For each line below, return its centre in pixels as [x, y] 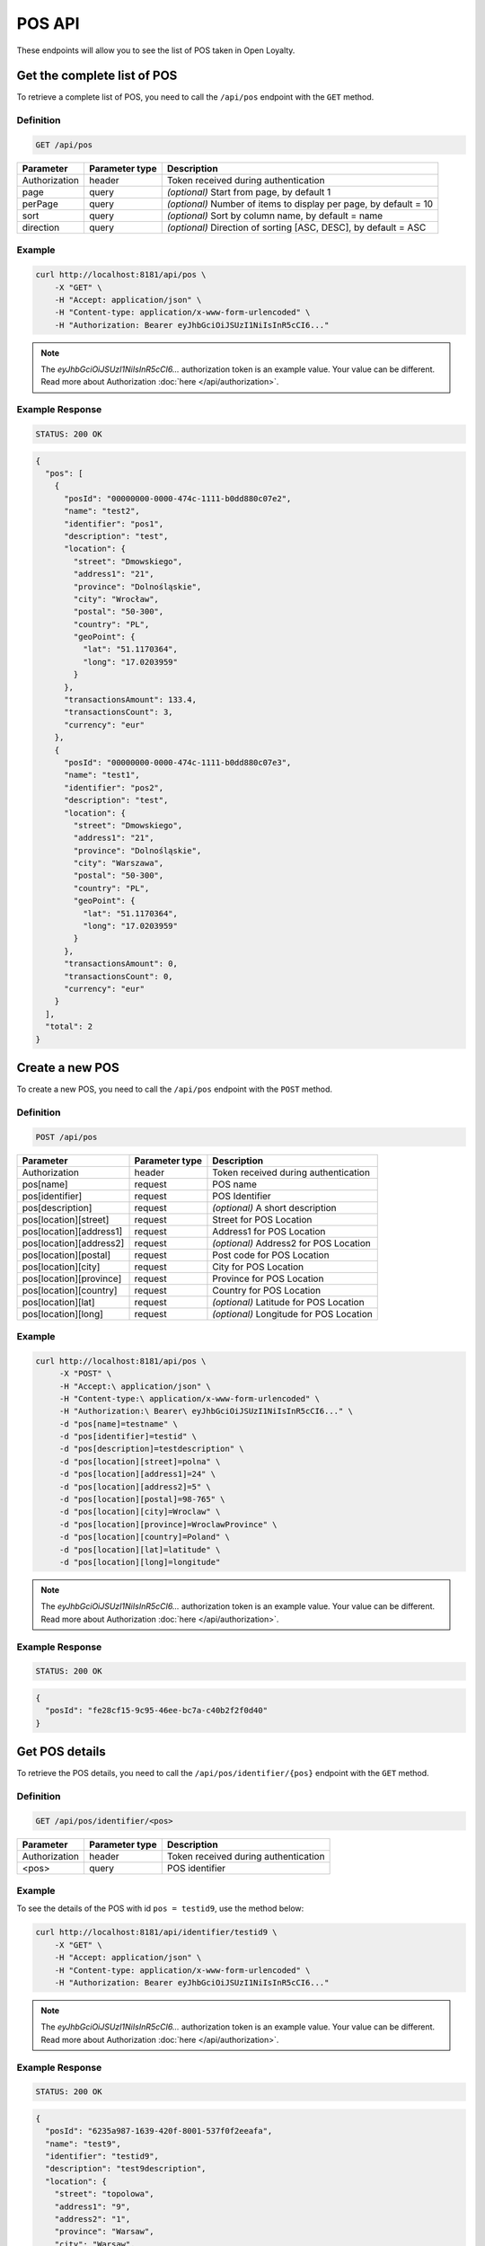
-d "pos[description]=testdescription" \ [151, 1449]
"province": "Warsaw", [104, 2232]
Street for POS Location [262, 1219]
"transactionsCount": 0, [119, 976]
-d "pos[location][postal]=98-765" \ [142, 1499]
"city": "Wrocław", [116, 599]
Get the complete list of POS [97, 76]
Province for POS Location [268, 1278]
